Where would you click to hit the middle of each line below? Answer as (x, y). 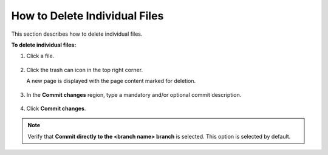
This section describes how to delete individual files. (77, 34)
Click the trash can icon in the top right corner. (84, 70)
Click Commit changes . (56, 108)
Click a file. (40, 56)
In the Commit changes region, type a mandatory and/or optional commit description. (134, 94)
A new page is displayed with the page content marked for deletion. (111, 81)
